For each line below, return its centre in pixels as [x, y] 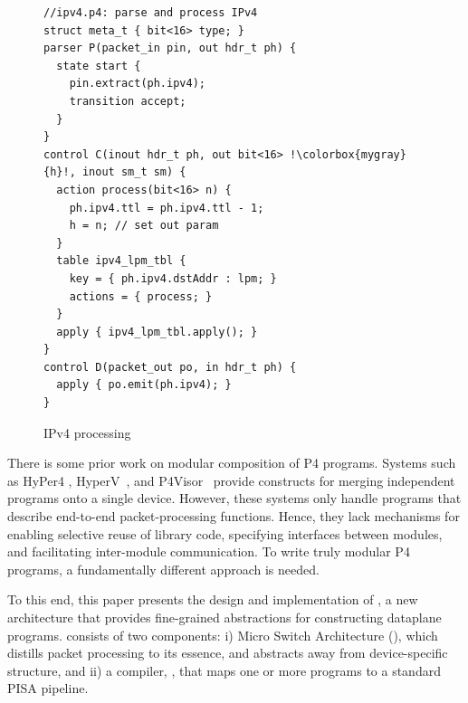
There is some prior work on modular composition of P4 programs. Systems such [232, 463]
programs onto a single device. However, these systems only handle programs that [234, 498]
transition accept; [128, 101]
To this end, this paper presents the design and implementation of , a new [213, 599]
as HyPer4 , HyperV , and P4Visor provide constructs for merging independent [231, 480]
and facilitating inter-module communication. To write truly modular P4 [209, 551]
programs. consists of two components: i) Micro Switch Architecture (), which [223, 635]
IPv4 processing [87, 432]
